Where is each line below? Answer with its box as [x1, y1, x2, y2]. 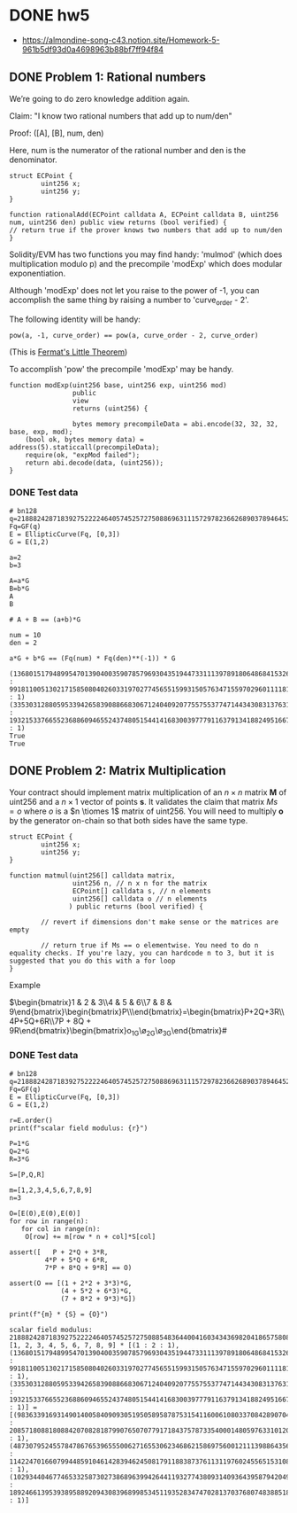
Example [9, 979, 42, 990]
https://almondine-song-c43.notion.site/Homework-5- [21, 35, 220, 45]
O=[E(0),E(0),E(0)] [9, 1209, 81, 1218]
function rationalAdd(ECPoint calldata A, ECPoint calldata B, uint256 [9, 210, 278, 219]
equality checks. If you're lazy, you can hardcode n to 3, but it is [9, 948, 275, 957]
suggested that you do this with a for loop [9, 956, 176, 965]
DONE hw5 [9, 5, 90, 26]
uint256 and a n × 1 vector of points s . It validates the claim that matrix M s [9, 796, 278, 807]
